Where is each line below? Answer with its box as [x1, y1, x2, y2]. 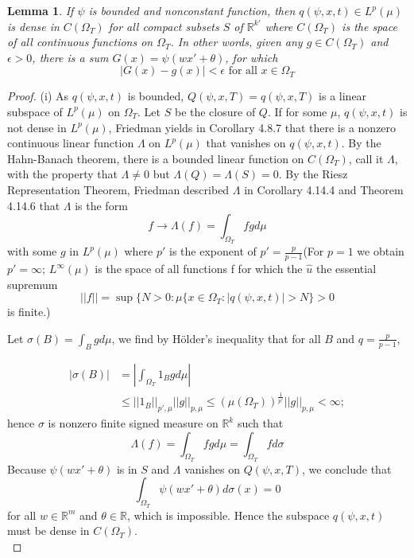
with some [7, 243, 57, 259]
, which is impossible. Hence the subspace [126, 506, 330, 523]
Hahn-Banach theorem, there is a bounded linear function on [7, 150, 304, 166]
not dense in [7, 119, 67, 135]
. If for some [267, 103, 327, 119]
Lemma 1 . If [7, 2, 74, 18]
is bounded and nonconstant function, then [88, 2, 296, 18]
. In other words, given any [170, 33, 303, 50]
